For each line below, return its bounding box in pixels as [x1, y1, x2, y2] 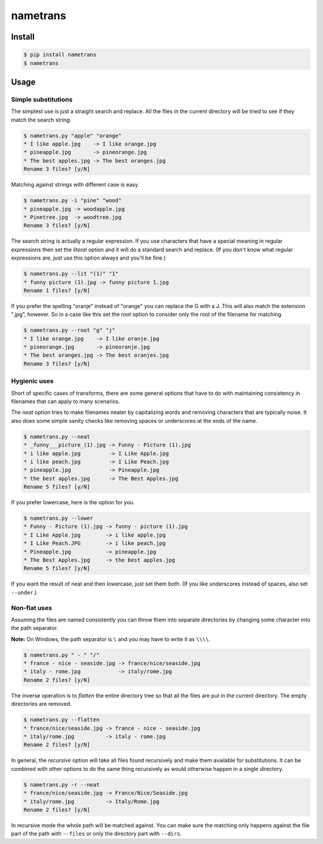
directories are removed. [11, 700, 72, 708]
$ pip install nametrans [23, 51, 97, 58]
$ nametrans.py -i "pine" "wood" [23, 197, 122, 204]
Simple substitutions [11, 95, 73, 103]
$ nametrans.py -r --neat [23, 781, 100, 788]
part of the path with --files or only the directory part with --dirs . [11, 830, 182, 837]
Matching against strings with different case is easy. [11, 181, 140, 188]
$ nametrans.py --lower [23, 515, 94, 522]
